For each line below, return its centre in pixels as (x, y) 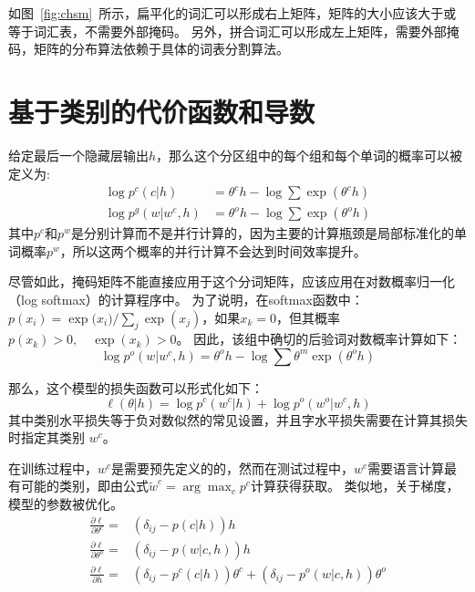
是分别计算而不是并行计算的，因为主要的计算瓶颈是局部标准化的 (262, 233)
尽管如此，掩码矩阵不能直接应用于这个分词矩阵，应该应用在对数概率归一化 (232, 281)
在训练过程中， (53, 467)
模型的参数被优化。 (66, 503)
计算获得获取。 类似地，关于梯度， (355, 486)
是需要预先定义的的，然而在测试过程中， (233, 467)
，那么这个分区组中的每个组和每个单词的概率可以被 (310, 155)
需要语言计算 (406, 467)
